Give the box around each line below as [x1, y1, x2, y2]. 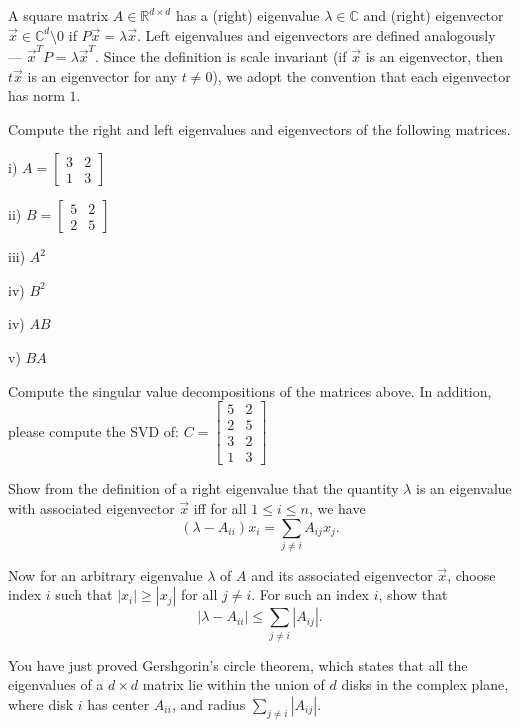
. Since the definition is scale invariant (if [95, 45, 347, 66]
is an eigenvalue [416, 478, 512, 499]
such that [55, 584, 113, 605]
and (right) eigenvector [363, 5, 504, 25]
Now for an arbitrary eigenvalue [8, 564, 203, 585]
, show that [378, 584, 448, 605]
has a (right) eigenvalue [175, 5, 320, 25]
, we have [308, 497, 366, 518]
